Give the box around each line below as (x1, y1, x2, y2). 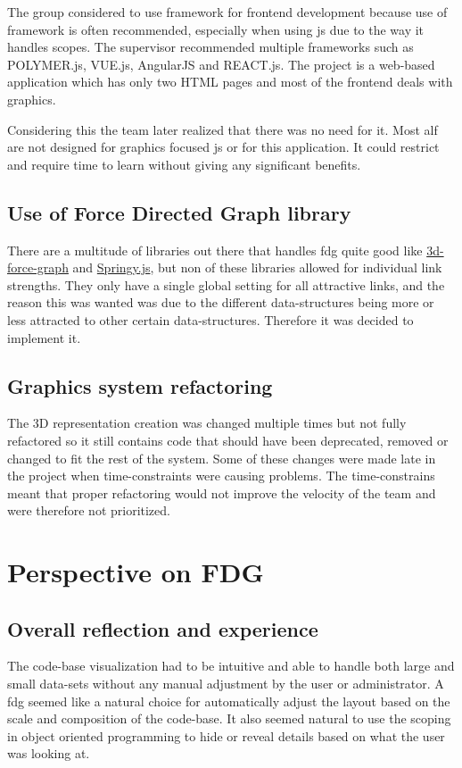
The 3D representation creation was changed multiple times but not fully (7, 413, 407, 432)
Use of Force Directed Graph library (7, 198, 351, 226)
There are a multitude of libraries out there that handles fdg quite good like (7, 240, 423, 259)
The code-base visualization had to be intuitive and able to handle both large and (7, 656, 455, 675)
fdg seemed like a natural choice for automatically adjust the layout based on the (7, 691, 450, 710)
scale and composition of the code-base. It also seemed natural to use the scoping (7, 709, 451, 728)
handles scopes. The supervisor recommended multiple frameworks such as (7, 38, 414, 56)
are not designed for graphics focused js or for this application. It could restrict (7, 138, 440, 156)
